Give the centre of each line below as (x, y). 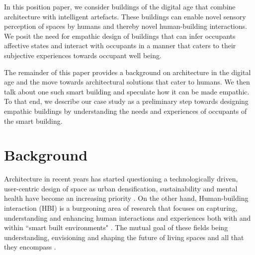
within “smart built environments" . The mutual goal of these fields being (116, 227)
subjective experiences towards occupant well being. (83, 55)
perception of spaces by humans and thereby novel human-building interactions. (126, 26)
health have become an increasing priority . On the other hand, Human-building (126, 198)
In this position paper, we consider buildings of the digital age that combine (120, 6)
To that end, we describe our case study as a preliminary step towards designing (126, 101)
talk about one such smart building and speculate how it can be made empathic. (127, 91)
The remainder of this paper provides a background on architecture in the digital (127, 72)
